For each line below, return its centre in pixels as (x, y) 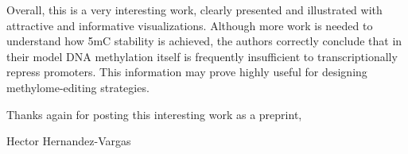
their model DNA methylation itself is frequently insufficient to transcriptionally (202, 56)
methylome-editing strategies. (78, 87)
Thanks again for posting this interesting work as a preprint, (154, 114)
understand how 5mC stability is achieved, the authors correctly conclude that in (204, 41)
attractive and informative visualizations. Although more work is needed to (190, 25)
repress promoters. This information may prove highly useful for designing (187, 72)
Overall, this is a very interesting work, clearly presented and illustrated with (194, 10)
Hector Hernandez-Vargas (69, 141)
